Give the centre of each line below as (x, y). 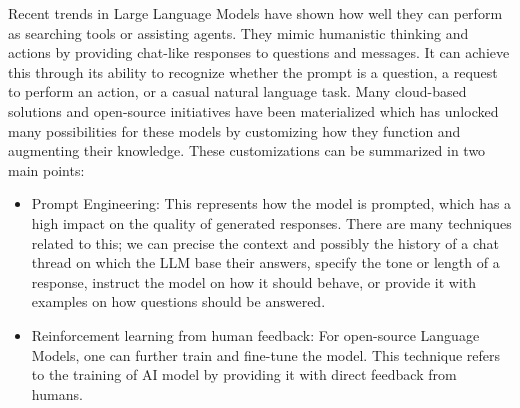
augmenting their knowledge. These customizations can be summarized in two (247, 150)
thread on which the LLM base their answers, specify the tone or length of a (265, 262)
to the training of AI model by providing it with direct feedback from (244, 374)
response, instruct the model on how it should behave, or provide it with (254, 281)
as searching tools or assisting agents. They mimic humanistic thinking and (238, 32)
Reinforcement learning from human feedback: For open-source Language (255, 334)
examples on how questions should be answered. (178, 301)
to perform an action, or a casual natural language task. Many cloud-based (237, 91)
